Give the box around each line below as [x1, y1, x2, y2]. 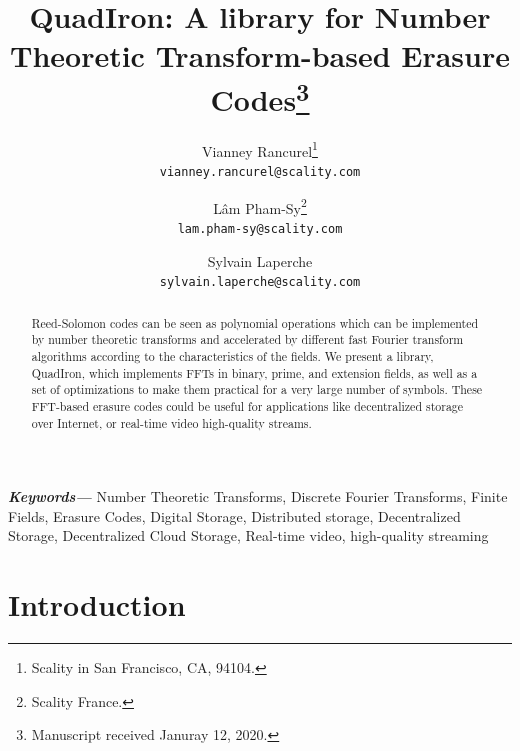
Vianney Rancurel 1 [202, 137, 318, 161]
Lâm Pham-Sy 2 [213, 194, 307, 218]
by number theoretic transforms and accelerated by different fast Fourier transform [31, 331, 464, 348]
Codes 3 [210, 74, 310, 119]
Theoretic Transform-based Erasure [10, 35, 510, 76]
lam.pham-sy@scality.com [177, 221, 343, 236]
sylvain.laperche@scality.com [159, 275, 361, 290]
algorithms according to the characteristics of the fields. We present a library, [31, 348, 434, 364]
